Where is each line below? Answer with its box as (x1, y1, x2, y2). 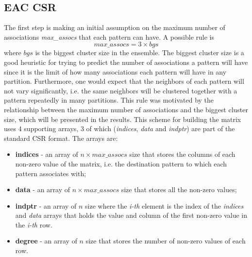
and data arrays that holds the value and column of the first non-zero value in (15, 210, 248, 220)
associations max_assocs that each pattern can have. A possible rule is (4, 31, 214, 42)
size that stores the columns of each (129, 149, 235, 159)
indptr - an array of (15, 200, 77, 211)
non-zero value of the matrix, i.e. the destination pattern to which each (15, 158, 227, 168)
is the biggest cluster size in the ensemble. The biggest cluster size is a (35, 47, 244, 58)
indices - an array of (15, 149, 78, 159)
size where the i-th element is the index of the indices (85, 200, 244, 211)
